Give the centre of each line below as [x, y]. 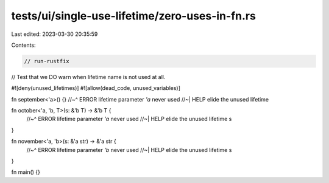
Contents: [23, 45]
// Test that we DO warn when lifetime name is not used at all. [88, 77]
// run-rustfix [47, 61]
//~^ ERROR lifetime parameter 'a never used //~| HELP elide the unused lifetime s [129, 119]
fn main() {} [26, 172]
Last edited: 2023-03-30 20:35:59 [55, 34]
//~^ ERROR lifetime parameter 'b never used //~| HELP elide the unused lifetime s [129, 150]
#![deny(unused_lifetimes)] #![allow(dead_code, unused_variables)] [96, 88]
